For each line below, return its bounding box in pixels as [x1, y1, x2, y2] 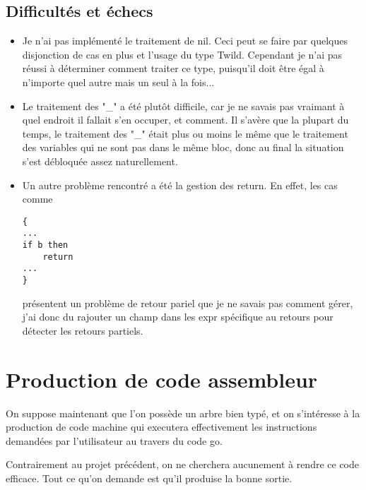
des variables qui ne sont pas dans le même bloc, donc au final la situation [22, 140, 344, 155]
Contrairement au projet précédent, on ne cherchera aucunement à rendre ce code [6, 457, 359, 472]
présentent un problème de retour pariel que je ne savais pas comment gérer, [22, 295, 353, 310]
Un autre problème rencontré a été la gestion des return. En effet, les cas [22, 177, 338, 192]
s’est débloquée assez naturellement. [22, 153, 178, 168]
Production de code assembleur [6, 364, 318, 393]
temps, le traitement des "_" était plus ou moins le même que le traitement [22, 126, 348, 141]
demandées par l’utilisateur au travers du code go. [6, 433, 223, 448]
